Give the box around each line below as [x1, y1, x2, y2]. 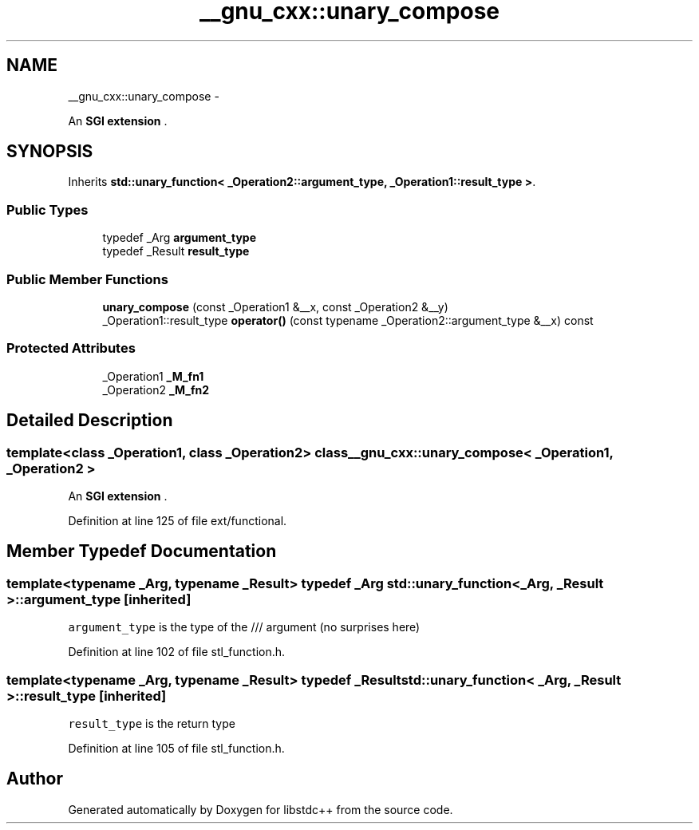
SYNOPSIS [6, 141, 93, 162]
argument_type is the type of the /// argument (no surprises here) [68, 620, 421, 634]
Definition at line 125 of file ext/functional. [68, 513, 287, 528]
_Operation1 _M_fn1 [102, 369, 204, 383]
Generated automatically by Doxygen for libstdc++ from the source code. [68, 802, 453, 816]
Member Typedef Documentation [6, 541, 277, 562]
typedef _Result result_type [102, 244, 250, 259]
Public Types [6, 201, 89, 218]
